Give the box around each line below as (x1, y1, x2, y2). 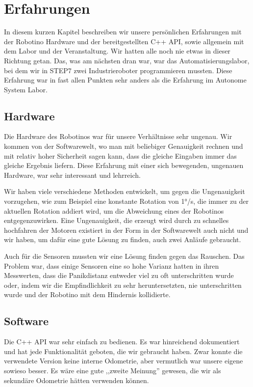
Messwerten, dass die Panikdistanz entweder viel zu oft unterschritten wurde (4, 270, 234, 280)
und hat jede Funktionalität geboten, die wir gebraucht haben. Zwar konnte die (4, 346, 243, 356)
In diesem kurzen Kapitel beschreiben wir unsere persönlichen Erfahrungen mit (4, 27, 242, 37)
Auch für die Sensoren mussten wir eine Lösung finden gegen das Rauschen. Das (4, 251, 245, 261)
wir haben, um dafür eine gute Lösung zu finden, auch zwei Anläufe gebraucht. (4, 234, 241, 245)
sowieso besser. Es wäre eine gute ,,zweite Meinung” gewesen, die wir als (4, 365, 221, 375)
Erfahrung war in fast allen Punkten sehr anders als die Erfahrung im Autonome (4, 75, 247, 85)
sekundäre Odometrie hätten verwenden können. (4, 375, 149, 385)
